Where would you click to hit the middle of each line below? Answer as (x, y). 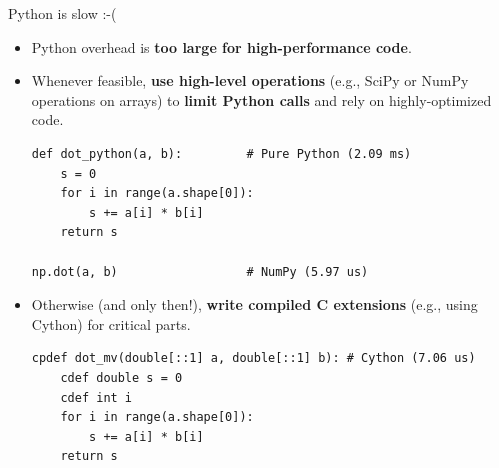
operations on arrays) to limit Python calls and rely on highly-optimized (261, 99)
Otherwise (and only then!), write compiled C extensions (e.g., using (254, 304)
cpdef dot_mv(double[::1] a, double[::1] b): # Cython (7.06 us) (253, 358)
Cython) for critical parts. (111, 323)
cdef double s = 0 (121, 377)
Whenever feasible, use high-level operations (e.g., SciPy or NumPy (250, 80)
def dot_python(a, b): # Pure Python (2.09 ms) (221, 153)
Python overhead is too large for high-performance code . (221, 46)
